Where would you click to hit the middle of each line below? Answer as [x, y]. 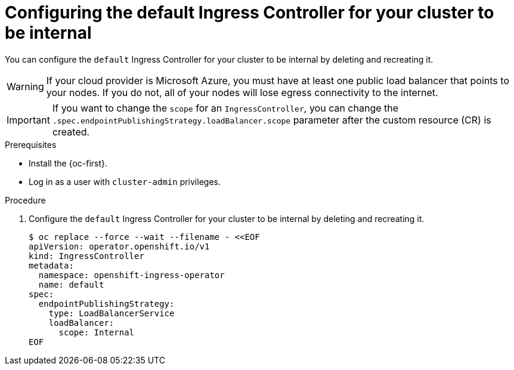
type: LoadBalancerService [112, 313]
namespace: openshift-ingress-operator [131, 275]
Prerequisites [31, 144]
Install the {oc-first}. [68, 163]
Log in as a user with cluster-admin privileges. [125, 181]
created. [71, 132]
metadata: [51, 265]
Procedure [25, 200]
